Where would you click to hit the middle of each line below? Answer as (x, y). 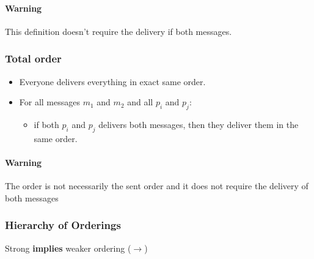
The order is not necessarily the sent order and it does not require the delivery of (157, 186)
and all (140, 102)
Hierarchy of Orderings (63, 225)
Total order (33, 58)
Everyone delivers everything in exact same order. (112, 81)
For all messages (50, 102)
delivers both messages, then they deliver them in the (199, 124)
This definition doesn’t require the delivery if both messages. (119, 31)
